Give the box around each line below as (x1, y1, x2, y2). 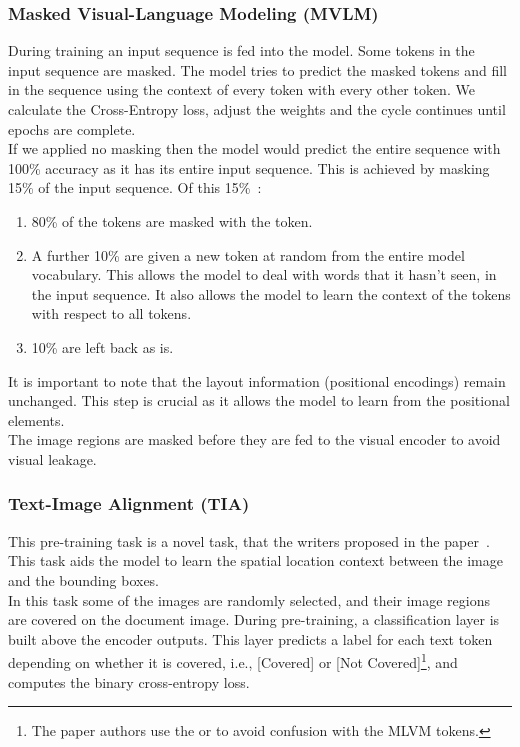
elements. (8, 409, 65, 430)
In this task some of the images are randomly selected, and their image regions (8, 589, 491, 610)
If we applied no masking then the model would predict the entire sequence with (8, 138, 501, 159)
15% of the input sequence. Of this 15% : (8, 177, 262, 198)
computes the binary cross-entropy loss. (8, 671, 250, 692)
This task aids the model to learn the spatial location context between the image (8, 550, 503, 571)
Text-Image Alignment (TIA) (8, 491, 250, 516)
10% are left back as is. (31, 336, 174, 357)
